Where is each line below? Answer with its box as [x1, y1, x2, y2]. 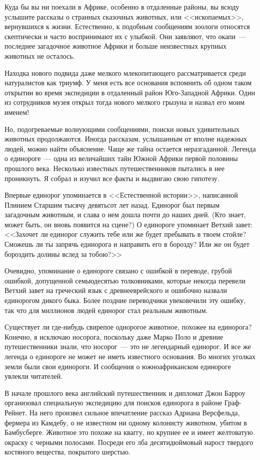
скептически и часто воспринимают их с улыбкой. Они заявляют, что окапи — [4, 31, 246, 41]
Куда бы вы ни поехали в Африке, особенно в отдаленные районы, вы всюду [4, 2, 239, 12]
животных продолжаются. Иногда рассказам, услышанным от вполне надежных [4, 133, 247, 144]
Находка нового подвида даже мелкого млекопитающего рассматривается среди [4, 67, 246, 78]
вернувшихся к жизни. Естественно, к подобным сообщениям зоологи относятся [4, 21, 250, 32]
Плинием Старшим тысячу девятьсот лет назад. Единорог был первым [4, 199, 220, 210]
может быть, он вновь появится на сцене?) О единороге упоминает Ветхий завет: [4, 219, 253, 229]
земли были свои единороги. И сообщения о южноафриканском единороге [4, 361, 231, 371]
